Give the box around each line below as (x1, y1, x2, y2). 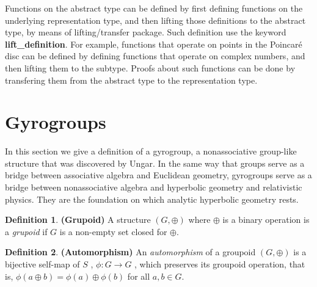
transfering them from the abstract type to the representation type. (5, 73, 258, 86)
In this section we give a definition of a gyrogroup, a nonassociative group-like (5, 145, 297, 158)
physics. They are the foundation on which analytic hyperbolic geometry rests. (5, 192, 299, 205)
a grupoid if (5, 225, 48, 238)
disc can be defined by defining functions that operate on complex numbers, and (5, 49, 305, 62)
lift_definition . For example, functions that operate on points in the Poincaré (5, 37, 302, 50)
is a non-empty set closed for (59, 225, 167, 238)
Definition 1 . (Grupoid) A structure (5, 213, 151, 226)
